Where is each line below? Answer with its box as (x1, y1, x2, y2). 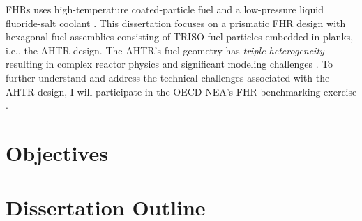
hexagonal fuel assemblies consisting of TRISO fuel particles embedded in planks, (6, 29, 354, 44)
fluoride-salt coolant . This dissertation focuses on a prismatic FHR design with (6, 15, 346, 30)
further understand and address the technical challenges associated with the (6, 70, 330, 84)
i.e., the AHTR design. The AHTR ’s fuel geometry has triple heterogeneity (6, 43, 324, 57)
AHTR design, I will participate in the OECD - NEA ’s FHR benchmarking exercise (6, 84, 357, 98)
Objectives (6, 138, 108, 167)
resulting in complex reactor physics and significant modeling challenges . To (6, 56, 333, 71)
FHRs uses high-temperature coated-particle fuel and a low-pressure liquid (6, 2, 324, 16)
